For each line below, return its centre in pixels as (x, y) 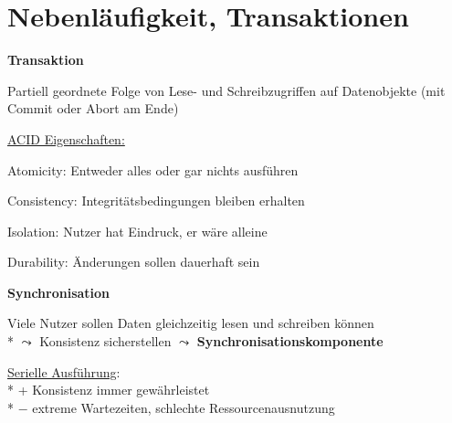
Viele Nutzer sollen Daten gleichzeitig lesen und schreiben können (191, 323)
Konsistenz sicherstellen (105, 341)
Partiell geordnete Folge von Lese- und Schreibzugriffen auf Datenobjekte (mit (226, 90)
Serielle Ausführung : (64, 371)
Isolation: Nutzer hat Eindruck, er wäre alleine (137, 231)
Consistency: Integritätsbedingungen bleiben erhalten (156, 201)
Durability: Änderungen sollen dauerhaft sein (134, 262)
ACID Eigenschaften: (66, 138)
